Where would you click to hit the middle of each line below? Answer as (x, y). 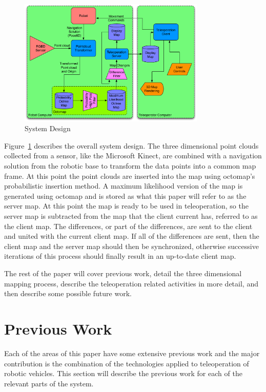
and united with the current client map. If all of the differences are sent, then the (132, 236)
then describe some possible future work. (68, 293)
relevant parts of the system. (49, 383)
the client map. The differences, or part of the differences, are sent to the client (128, 226)
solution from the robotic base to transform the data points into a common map (130, 166)
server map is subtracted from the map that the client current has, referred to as (131, 216)
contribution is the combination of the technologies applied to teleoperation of (127, 363)
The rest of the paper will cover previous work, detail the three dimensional (123, 273)
